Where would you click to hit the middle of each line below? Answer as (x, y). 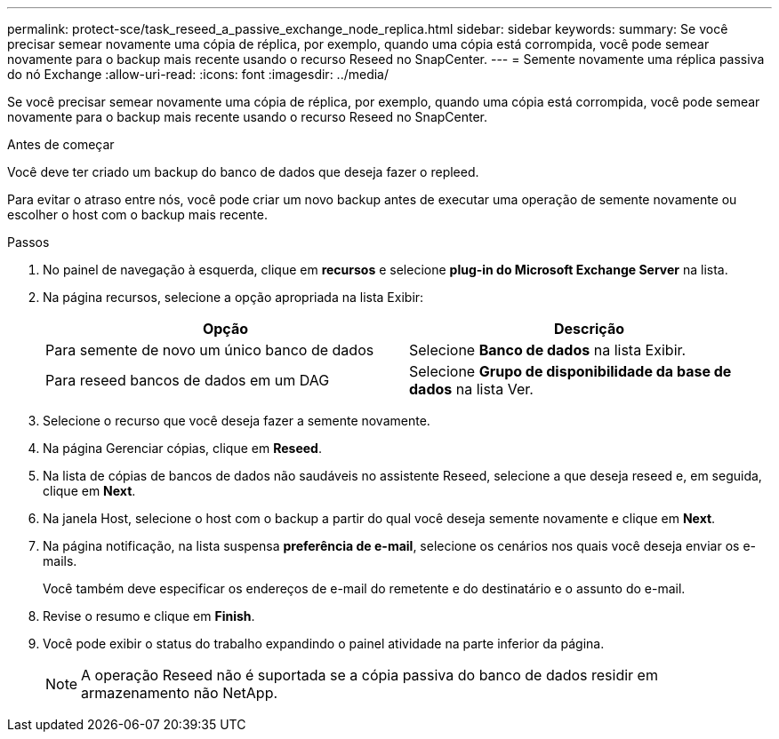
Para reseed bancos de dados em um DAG (188, 380)
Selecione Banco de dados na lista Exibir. (548, 350)
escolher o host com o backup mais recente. (137, 215)
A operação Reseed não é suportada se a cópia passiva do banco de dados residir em (369, 675)
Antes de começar (61, 144)
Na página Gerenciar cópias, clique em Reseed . (182, 448)
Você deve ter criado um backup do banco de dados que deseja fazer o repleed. (243, 172)
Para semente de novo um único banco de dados (210, 350)
